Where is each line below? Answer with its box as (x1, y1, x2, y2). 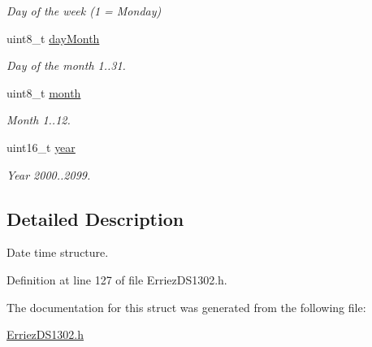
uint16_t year (6, 138, 76, 155)
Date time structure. (6, 244, 109, 261)
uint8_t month (6, 84, 81, 101)
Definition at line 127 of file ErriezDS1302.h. (6, 271, 227, 288)
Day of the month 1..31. (6, 57, 126, 74)
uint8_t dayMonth (6, 29, 100, 46)
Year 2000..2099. (6, 166, 91, 183)
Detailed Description (6, 206, 184, 231)
